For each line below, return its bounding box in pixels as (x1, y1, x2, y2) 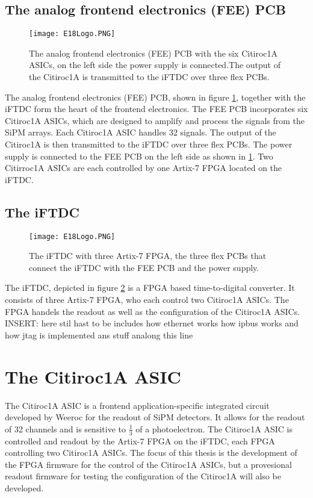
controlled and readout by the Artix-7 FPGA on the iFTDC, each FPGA (5, 434, 275, 447)
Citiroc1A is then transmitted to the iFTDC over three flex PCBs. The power (5, 138, 293, 151)
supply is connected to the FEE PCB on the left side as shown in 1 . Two (5, 149, 273, 162)
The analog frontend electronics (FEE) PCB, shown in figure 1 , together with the (5, 90, 306, 103)
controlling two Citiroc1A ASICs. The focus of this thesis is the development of (5, 446, 297, 459)
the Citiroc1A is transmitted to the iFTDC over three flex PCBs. (29, 70, 270, 83)
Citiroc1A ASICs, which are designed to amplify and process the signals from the (5, 114, 305, 126)
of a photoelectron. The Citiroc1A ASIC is (135, 422, 293, 435)
